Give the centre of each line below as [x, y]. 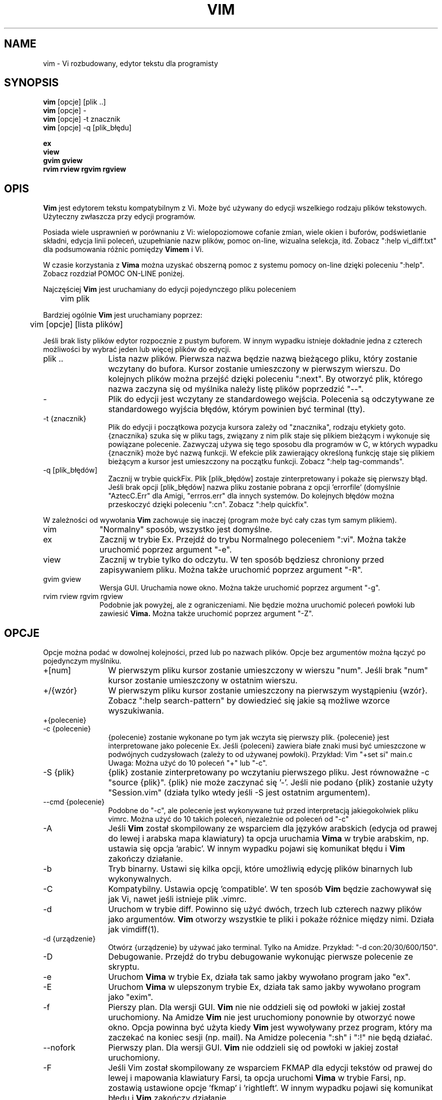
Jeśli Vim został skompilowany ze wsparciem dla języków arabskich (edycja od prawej [272, 829]
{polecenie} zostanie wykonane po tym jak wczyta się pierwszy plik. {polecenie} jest [249, 737]
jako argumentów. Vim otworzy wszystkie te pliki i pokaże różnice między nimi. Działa [271, 919]
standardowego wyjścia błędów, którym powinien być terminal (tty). [237, 409]
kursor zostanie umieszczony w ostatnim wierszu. [203, 681]
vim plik [75, 299]
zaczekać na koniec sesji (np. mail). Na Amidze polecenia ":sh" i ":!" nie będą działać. [270, 1038]
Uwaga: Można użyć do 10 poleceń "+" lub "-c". [188, 763]
